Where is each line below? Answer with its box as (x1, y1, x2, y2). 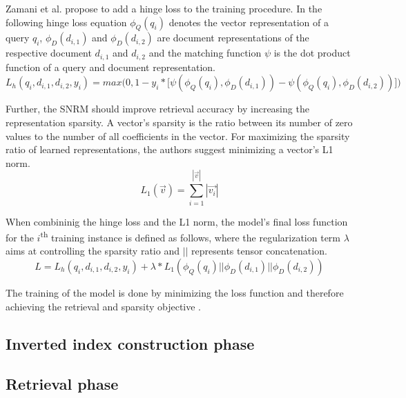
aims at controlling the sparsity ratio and (6, 243, 180, 258)
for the (6, 230, 34, 244)
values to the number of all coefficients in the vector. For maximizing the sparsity (6, 128, 350, 143)
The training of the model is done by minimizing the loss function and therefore (6, 285, 344, 299)
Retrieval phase (6, 373, 119, 395)
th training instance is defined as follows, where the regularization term (40, 228, 341, 244)
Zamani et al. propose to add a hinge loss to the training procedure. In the (6, 1, 322, 15)
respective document (6, 46, 92, 60)
